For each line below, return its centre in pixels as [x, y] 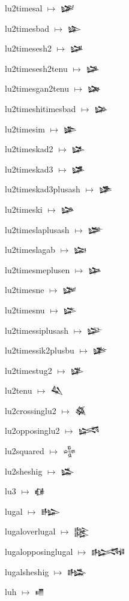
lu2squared [25, 451]
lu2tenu [19, 390]
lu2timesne [25, 290]
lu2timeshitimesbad [40, 108]
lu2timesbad [27, 28]
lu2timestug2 [28, 370]
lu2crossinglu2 [31, 410]
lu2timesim [25, 129]
